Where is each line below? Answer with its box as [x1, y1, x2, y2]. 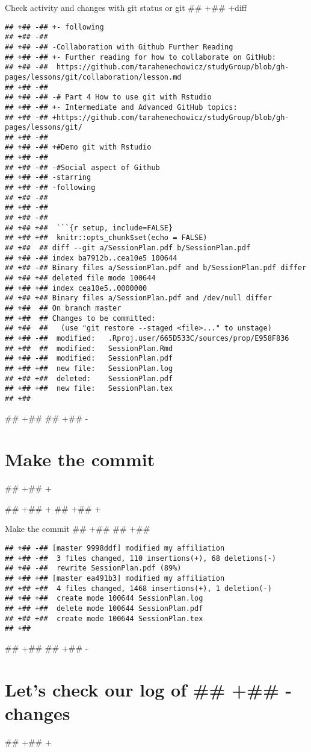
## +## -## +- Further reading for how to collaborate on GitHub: [5, 52, 277, 62]
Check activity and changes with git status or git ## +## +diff [5, 1, 247, 13]
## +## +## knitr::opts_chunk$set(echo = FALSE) [5, 233, 208, 242]
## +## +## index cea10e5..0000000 [5, 283, 147, 292]
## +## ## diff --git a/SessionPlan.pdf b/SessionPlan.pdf [5, 244, 251, 253]
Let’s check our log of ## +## [5, 677, 279, 701]
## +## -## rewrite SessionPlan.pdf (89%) [5, 564, 182, 573]
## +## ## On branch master [5, 303, 122, 312]
